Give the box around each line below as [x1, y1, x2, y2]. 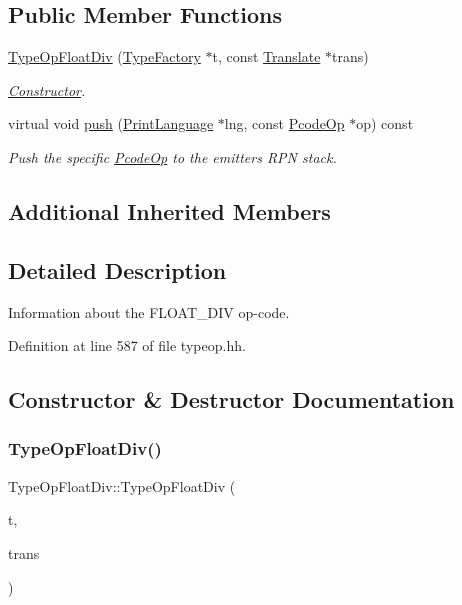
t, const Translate [212, 46, 321, 67]
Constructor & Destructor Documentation [8, 384, 455, 415]
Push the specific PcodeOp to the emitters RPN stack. [8, 146, 337, 167]
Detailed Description [8, 254, 227, 285]
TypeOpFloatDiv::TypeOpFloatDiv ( [8, 475, 236, 496]
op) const [356, 113, 414, 134]
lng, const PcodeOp [224, 113, 345, 134]
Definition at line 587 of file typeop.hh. [8, 335, 246, 356]
